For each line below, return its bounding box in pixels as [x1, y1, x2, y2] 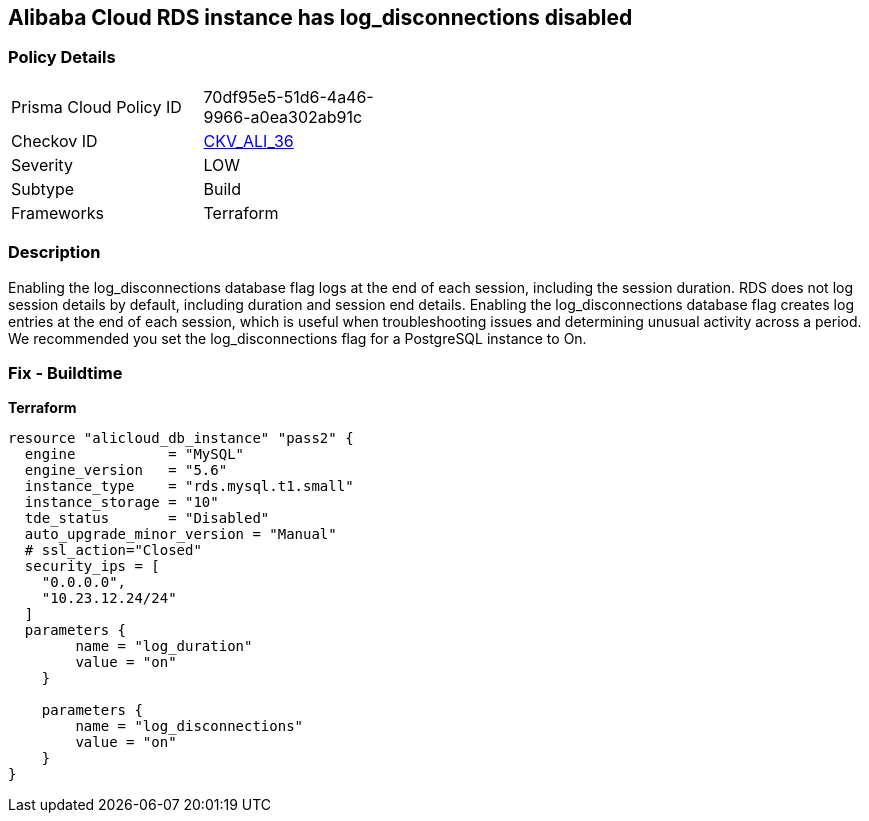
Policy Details [8, 47, 116, 68]
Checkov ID [11, 130, 98, 151]
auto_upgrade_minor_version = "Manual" [24, 526, 337, 543]
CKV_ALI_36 [203, 130, 294, 151]
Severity [11, 154, 73, 175]
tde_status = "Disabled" [24, 510, 270, 527]
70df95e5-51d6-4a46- [203, 86, 374, 107]
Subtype [11, 178, 75, 199]
